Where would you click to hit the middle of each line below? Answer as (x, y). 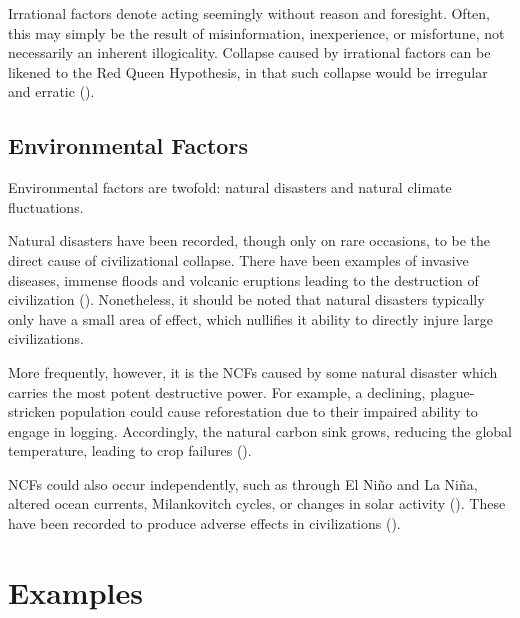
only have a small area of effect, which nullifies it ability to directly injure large (250, 318)
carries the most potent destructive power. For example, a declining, (217, 391)
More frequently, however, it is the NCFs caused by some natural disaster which (253, 371)
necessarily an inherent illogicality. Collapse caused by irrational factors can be (249, 52)
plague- (452, 391)
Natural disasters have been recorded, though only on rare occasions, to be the (249, 240)
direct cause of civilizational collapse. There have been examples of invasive (238, 259)
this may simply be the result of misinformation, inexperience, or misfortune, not (256, 32)
